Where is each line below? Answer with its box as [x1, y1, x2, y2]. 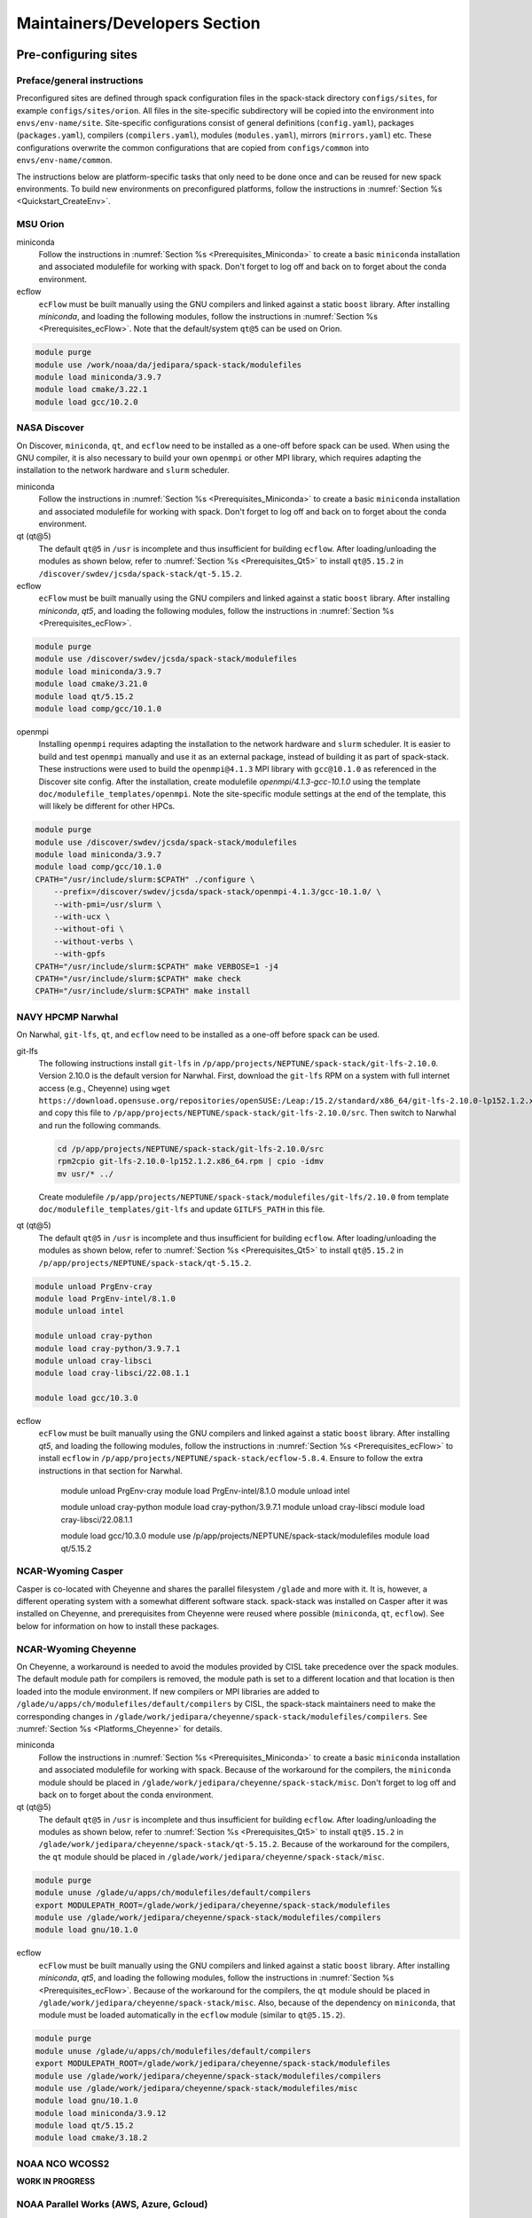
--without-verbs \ [53, 936, 134, 947]
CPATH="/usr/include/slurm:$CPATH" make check [35, 974, 241, 984]
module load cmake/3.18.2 [35, 2133, 148, 2143]
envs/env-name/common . [16, 155, 113, 166]
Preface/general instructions [16, 74, 144, 86]
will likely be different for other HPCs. [38, 801, 176, 812]
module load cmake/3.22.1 [35, 384, 148, 395]
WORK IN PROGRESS [16, 2176, 96, 2187]
